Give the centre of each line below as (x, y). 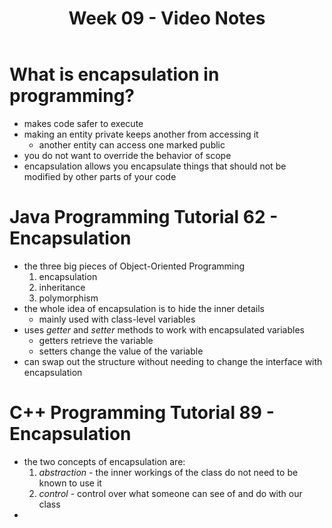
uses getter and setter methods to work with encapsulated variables (164, 329)
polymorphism (68, 298)
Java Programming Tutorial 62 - (144, 217)
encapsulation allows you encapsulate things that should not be (155, 166)
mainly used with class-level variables (117, 319)
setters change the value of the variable (121, 351)
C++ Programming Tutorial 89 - (142, 413)
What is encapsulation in (114, 74)
